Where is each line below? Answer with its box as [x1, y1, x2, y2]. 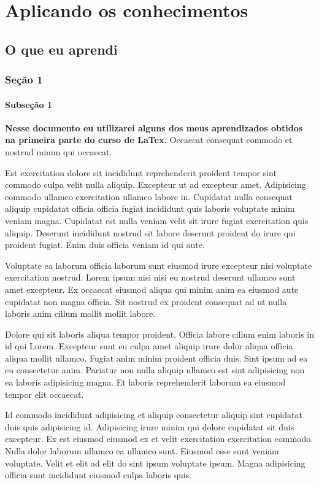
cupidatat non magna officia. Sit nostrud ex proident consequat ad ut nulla [5, 295, 287, 308]
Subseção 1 [5, 98, 53, 111]
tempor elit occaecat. [5, 387, 84, 400]
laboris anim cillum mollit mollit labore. [5, 307, 156, 320]
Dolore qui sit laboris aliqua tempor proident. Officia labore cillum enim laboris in [5, 327, 314, 340]
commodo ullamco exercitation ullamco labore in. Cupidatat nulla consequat [5, 190, 293, 203]
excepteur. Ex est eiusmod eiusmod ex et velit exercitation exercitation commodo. [5, 432, 313, 445]
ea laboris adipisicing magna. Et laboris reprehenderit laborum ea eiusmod [5, 376, 286, 389]
